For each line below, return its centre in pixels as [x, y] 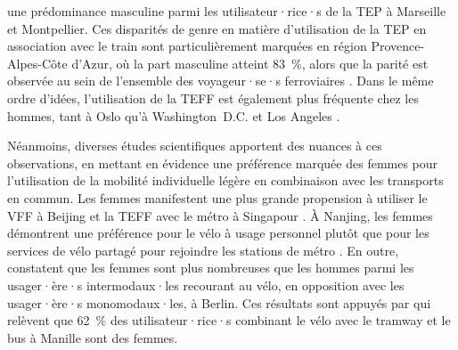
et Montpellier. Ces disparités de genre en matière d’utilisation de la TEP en [217, 28]
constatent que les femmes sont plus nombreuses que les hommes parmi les [211, 268]
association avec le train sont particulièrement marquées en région [187, 46]
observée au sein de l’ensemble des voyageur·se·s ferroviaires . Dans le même [221, 81]
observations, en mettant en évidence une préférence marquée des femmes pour [223, 163]
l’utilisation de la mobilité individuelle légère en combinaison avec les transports [225, 180]
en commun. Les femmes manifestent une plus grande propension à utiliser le [217, 197]
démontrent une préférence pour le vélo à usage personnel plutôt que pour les [218, 233]
